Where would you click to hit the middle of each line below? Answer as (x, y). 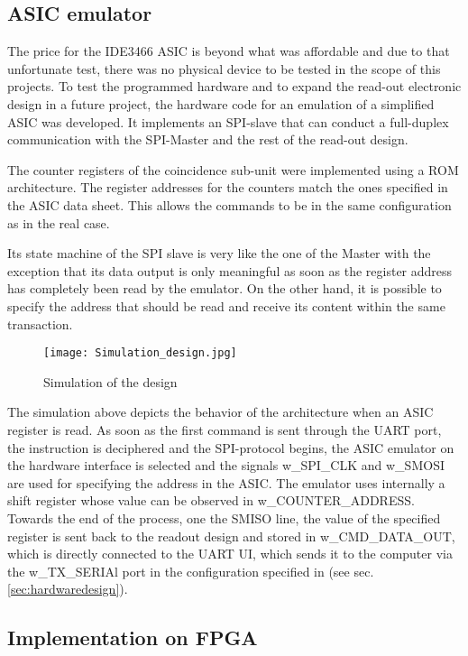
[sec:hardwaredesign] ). (68, 589)
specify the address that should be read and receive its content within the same (226, 305)
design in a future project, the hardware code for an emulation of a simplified (221, 103)
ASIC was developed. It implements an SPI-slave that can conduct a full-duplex (228, 121)
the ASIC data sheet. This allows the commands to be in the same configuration (229, 204)
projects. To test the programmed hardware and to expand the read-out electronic (234, 86)
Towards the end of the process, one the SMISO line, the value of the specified (224, 517)
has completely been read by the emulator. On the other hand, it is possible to (225, 288)
